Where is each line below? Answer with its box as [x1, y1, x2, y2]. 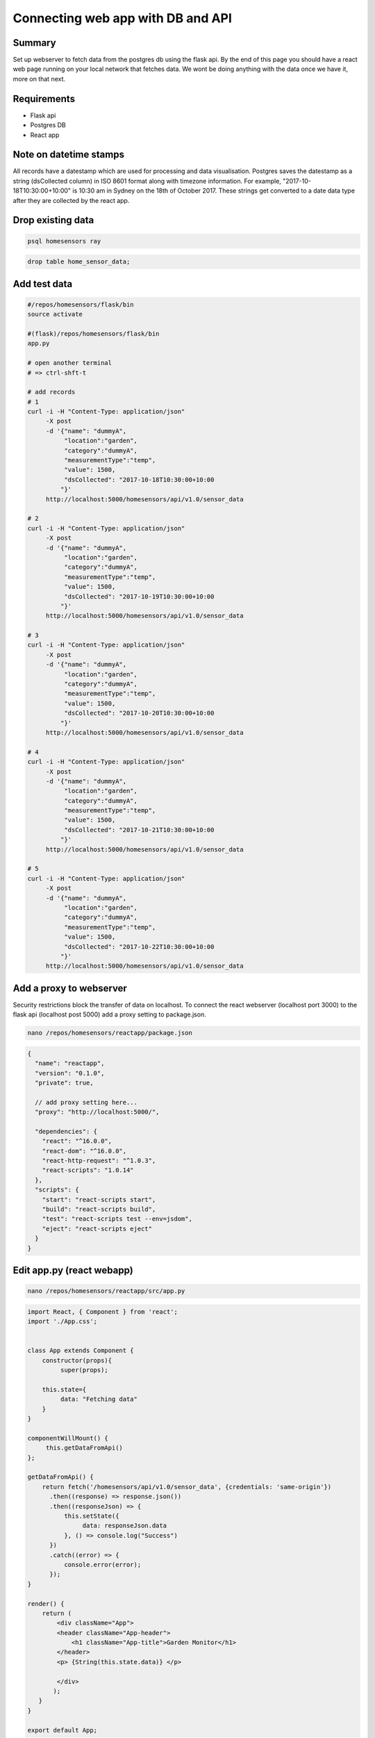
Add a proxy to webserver [12, 982, 128, 994]
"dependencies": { [35, 1127, 97, 1135]
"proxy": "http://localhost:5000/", [35, 1108, 160, 1116]
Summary [12, 37, 56, 49]
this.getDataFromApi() [45, 1444, 123, 1452]
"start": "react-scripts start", [42, 1196, 156, 1203]
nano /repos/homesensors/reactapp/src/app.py [27, 1287, 185, 1295]
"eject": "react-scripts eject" [42, 1224, 153, 1233]
